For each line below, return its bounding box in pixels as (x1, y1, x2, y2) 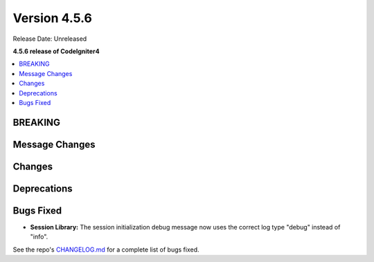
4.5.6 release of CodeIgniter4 (12, 47, 100, 55)
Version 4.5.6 (12, 10, 93, 26)
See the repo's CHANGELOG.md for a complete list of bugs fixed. (12, 245, 200, 254)
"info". (30, 232, 48, 241)
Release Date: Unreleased (12, 35, 87, 43)
